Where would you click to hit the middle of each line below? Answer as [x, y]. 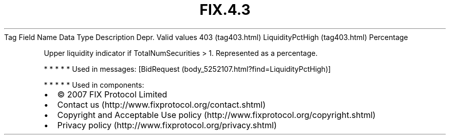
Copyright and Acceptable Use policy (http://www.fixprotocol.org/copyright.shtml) [217, 115]
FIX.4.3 [225, 10]
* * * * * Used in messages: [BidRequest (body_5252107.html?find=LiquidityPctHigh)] [187, 69]
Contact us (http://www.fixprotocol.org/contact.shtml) [162, 104]
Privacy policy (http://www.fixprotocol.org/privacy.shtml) [167, 125]
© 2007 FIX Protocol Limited [112, 94]
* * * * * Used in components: [94, 85]
